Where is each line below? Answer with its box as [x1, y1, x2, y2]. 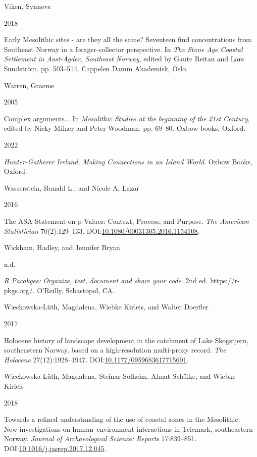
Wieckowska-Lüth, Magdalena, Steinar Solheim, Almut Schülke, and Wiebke [4, 371, 236, 381]
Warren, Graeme [4, 80, 54, 90]
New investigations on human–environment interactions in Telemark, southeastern [4, 423, 253, 434]
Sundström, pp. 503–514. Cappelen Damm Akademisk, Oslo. [4, 63, 188, 73]
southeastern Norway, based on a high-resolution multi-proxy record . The [4, 345, 226, 355]
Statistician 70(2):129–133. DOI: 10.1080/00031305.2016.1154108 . [4, 225, 200, 236]
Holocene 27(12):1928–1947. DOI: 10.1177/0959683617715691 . [4, 354, 189, 364]
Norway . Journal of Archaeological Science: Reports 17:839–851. [4, 433, 197, 444]
